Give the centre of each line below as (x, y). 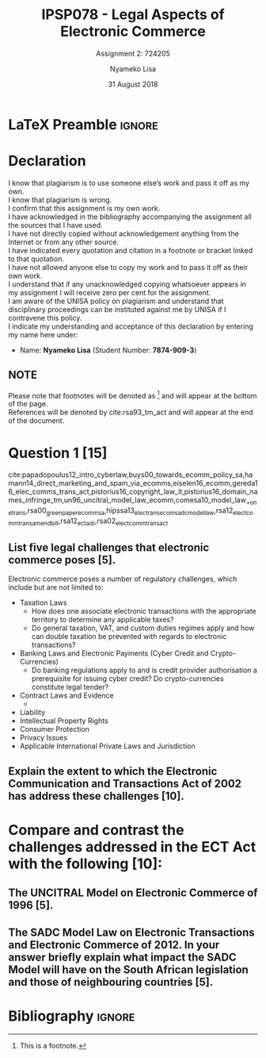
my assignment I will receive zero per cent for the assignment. (110, 292)
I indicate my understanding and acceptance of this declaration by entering (131, 326)
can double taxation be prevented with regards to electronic (129, 637)
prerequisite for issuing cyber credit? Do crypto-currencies (127, 679)
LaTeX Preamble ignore (83, 124)
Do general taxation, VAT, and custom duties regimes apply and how (143, 628)
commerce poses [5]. (62, 560)
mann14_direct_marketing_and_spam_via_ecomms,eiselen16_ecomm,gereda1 (133, 483)
